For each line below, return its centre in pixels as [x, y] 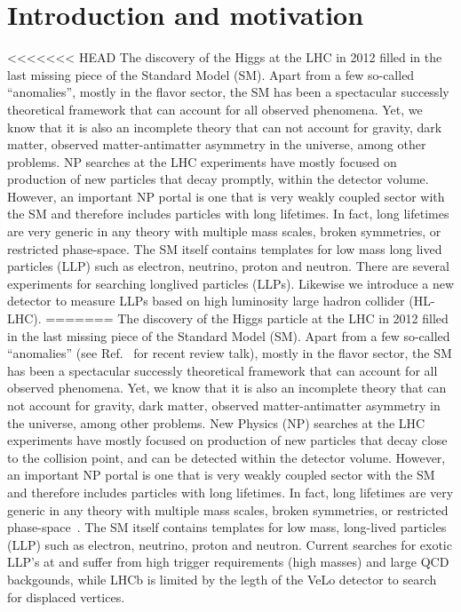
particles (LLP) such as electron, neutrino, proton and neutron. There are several [228, 266]
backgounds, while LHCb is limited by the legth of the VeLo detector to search [222, 579]
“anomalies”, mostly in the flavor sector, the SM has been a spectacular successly [228, 92]
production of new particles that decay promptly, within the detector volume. [218, 179]
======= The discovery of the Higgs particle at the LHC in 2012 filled [247, 318]
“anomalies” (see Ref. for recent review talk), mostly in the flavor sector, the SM [230, 353]
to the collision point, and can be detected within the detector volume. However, [227, 457]
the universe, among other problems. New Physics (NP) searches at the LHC [216, 422]
